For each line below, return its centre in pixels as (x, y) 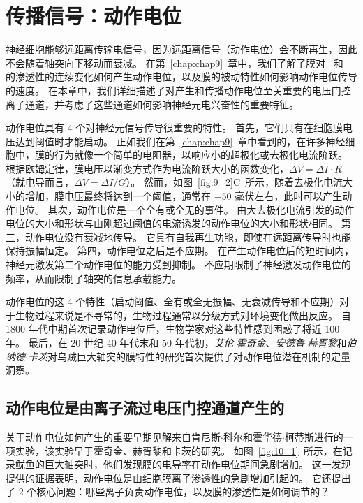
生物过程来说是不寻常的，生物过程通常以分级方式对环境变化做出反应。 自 (183, 315)
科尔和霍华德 (252, 436)
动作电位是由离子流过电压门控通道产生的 (145, 408)
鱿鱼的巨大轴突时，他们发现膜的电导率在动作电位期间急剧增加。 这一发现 (183, 464)
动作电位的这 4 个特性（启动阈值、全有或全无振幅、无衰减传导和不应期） (173, 301)
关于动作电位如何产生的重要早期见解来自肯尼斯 (113, 436)
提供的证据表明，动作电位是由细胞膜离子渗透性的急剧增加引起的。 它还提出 (178, 478)
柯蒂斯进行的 (314, 436)
